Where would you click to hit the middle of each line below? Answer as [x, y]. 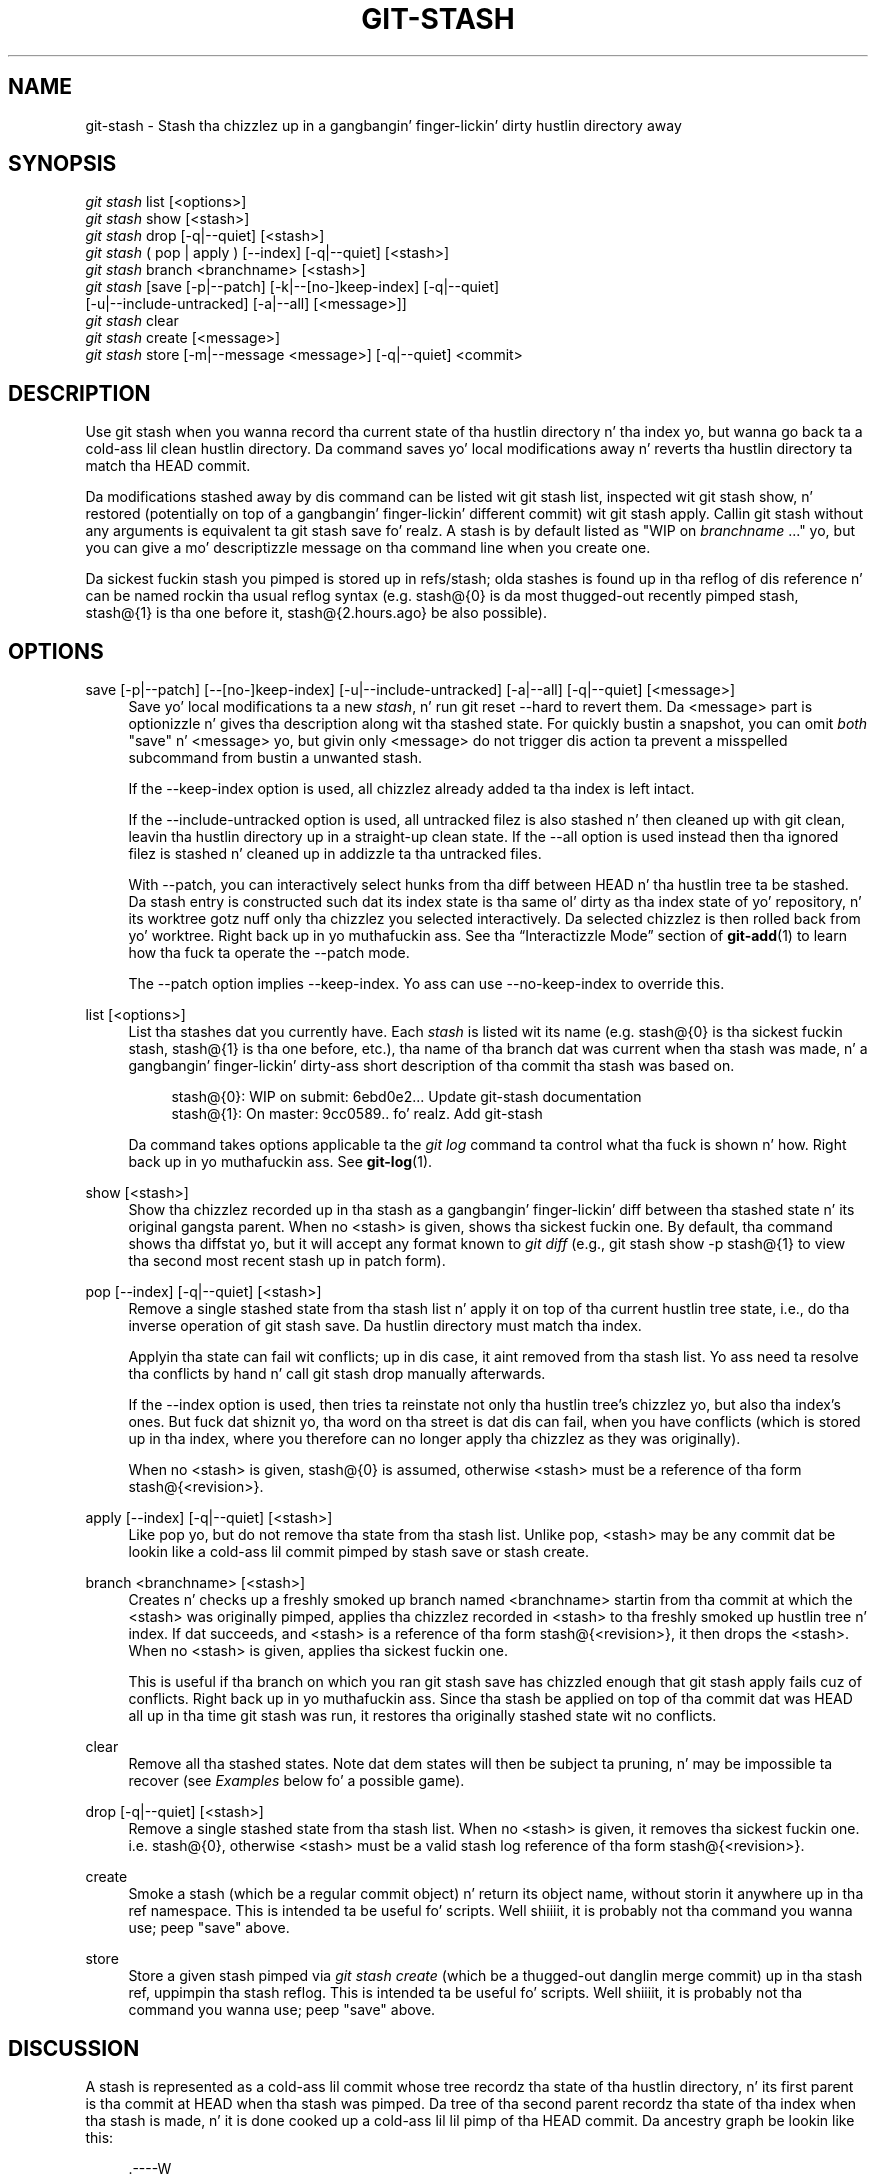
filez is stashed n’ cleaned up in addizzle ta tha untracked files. [335, 854]
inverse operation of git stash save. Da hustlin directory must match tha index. [385, 1326]
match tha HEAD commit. [168, 466]
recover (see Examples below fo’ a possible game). [296, 1781]
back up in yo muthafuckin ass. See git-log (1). [280, 1162]
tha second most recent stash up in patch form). [287, 1261]
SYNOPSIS [62, 164]
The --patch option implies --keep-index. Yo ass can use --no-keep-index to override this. [426, 984]
